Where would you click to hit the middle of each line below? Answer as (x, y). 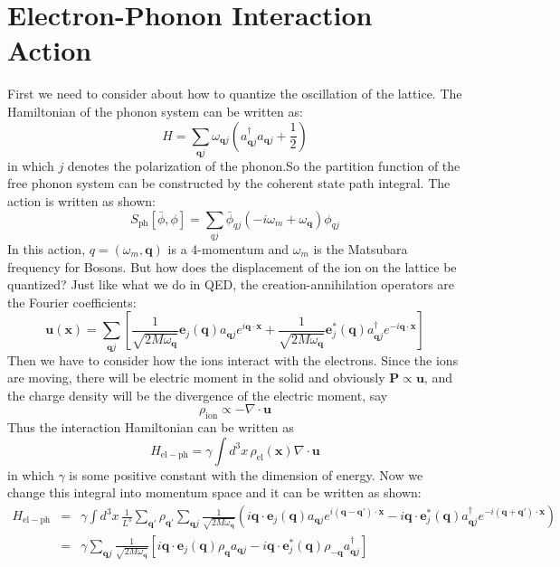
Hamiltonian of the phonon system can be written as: (155, 111)
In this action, (47, 248)
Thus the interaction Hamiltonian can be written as (151, 427)
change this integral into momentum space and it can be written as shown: (214, 492)
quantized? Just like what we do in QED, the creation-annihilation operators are (231, 284)
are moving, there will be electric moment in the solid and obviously (196, 378)
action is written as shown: (81, 201)
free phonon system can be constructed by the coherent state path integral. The (229, 183)
